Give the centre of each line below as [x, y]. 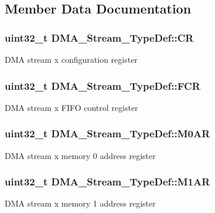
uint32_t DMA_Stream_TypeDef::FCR [103, 85]
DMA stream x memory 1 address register [80, 203]
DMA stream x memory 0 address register [80, 155]
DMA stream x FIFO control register [71, 107]
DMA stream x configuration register [71, 59]
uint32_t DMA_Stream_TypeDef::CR [99, 37]
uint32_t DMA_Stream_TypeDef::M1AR [107, 182]
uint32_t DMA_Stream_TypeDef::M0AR [107, 133]
